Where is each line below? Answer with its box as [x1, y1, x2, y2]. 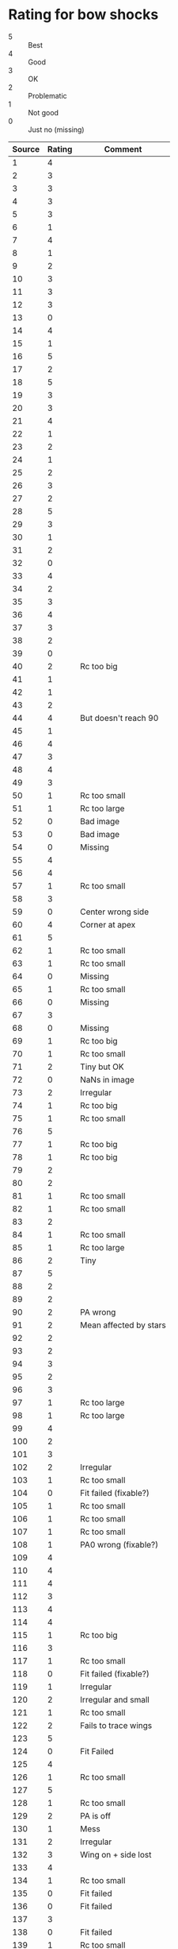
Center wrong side [80, 906, 149, 917]
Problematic [28, 91, 67, 100]
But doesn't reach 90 [80, 712, 159, 723]
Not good [28, 107, 59, 117]
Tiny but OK [80, 1061, 124, 1072]
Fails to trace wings [80, 1719, 153, 1730]
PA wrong [80, 1306, 116, 1317]
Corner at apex [80, 919, 136, 930]
